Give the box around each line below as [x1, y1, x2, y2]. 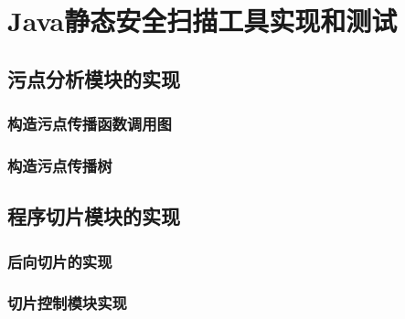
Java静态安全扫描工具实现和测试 [7, 2, 398, 39]
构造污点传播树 [7, 154, 112, 176]
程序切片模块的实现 [7, 202, 180, 230]
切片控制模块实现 [7, 292, 127, 314]
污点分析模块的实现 [7, 64, 180, 92]
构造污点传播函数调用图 [7, 112, 172, 135]
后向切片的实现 [7, 250, 112, 272]
